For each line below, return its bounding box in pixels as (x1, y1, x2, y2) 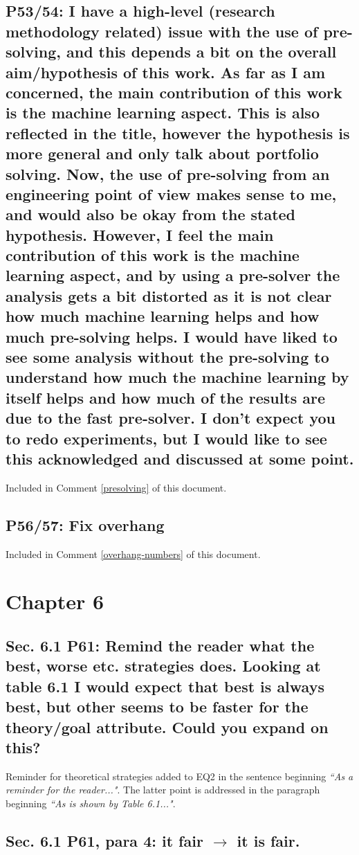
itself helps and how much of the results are (6, 386, 326, 408)
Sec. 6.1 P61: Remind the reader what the (6, 634, 315, 656)
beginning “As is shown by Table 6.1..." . (6, 795, 176, 810)
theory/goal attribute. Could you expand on (6, 716, 329, 737)
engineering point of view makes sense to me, (6, 183, 337, 204)
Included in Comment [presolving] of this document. (6, 480, 227, 494)
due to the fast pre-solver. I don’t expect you (6, 407, 336, 429)
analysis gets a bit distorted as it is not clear (6, 285, 332, 306)
